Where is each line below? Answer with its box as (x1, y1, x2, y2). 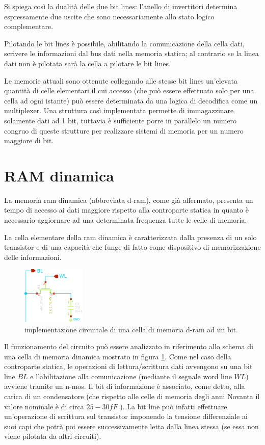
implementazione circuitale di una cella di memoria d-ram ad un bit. (24, 324, 238, 334)
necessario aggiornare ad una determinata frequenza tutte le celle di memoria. (4, 215, 247, 225)
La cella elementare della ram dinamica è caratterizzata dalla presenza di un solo (4, 231, 257, 242)
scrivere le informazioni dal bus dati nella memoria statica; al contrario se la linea (4, 48, 259, 59)
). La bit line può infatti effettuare (120, 401, 227, 411)
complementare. (4, 21, 54, 32)
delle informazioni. (4, 251, 62, 262)
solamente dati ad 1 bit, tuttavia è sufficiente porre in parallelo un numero (4, 115, 237, 125)
